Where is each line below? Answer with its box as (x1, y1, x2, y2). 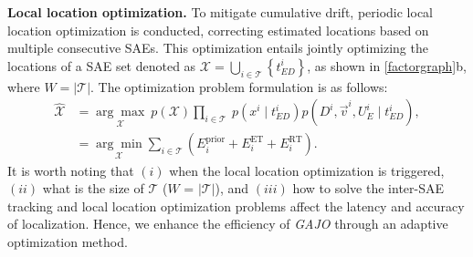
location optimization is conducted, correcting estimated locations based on (7, 20, 429, 39)
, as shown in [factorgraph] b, (307, 56, 467, 75)
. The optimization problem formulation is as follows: (90, 77, 388, 96)
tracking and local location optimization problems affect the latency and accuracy (7, 196, 465, 215)
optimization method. (7, 232, 128, 252)
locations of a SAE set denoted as (7, 56, 196, 75)
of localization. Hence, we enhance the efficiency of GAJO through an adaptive (7, 214, 448, 233)
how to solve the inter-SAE (292, 179, 445, 198)
